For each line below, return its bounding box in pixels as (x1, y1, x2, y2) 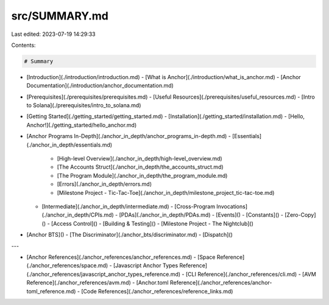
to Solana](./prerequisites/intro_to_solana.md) (26, 102, 141, 109)
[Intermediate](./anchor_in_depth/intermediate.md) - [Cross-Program (41, 203, 216, 210)
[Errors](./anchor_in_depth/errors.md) (57, 180, 152, 188)
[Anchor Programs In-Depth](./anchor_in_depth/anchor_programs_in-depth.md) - (26, 133, 232, 140)
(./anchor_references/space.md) (26, 262, 108, 269)
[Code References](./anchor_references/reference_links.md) (81, 287, 233, 295)
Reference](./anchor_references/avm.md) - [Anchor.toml (26, 279, 169, 286)
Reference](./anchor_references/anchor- (169, 279, 272, 286)
